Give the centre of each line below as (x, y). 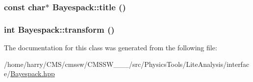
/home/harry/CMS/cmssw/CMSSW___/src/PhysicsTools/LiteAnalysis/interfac (127, 64)
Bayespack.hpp (33, 73)
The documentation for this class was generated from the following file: (111, 48)
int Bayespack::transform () (59, 29)
